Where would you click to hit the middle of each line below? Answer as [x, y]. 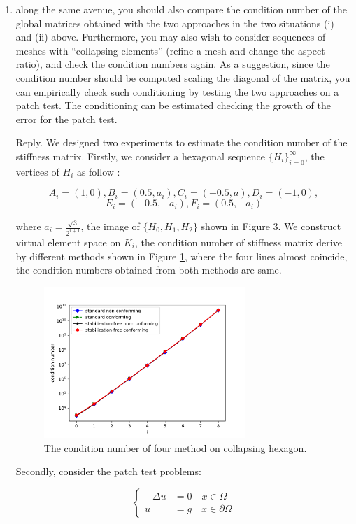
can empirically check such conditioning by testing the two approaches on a [177, 91]
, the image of [110, 226]
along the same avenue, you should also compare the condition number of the [181, 9]
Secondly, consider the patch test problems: [108, 471]
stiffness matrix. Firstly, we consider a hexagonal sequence [140, 156]
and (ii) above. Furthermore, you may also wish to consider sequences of [171, 37]
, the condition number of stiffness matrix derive [238, 242]
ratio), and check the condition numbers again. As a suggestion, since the [173, 64]
